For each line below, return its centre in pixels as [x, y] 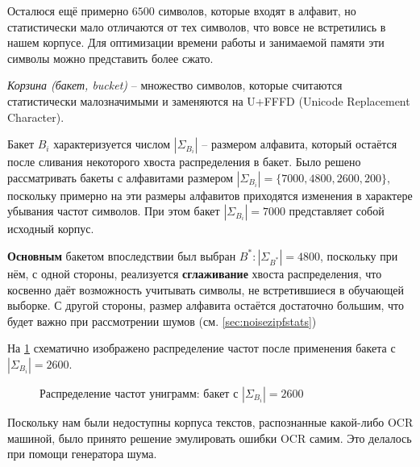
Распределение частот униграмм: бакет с [139, 392]
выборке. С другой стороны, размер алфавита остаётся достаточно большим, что [206, 305]
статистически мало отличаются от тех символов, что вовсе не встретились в [197, 26]
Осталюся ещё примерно [68, 10]
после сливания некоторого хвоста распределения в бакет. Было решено [184, 162]
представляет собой [337, 211]
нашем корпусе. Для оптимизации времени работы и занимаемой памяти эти [196, 42]
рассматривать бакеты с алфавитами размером [120, 177]
